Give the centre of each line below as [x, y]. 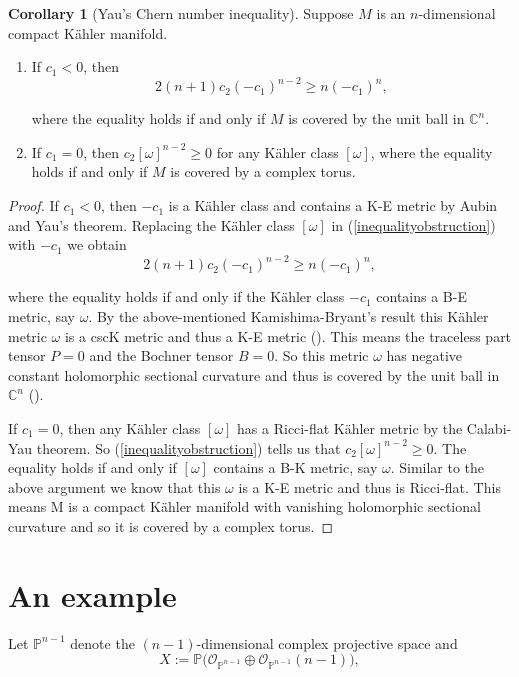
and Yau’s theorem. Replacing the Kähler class [151, 224]
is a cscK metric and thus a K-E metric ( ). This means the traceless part [288, 335]
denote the [102, 642]
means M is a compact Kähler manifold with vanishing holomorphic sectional [244, 506]
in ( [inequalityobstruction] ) [413, 224]
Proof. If [33, 205]
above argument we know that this [114, 486]
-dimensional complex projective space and [327, 642]
